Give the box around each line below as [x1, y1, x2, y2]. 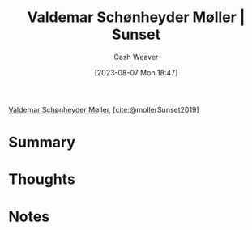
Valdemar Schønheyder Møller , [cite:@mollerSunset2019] [8, 104, 200, 114]
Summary [8, 134, 75, 151]
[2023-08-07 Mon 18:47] [94, 67, 178, 77]
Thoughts [8, 170, 75, 189]
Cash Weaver [113, 52, 159, 62]
